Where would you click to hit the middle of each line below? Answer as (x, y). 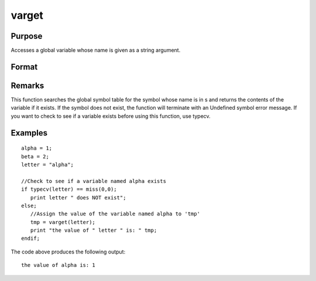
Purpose (27, 36)
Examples (29, 133)
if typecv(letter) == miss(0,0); (69, 189)
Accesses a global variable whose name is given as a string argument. (96, 50)
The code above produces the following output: (68, 252)
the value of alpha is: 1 (59, 265)
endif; (31, 238)
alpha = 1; (37, 148)
